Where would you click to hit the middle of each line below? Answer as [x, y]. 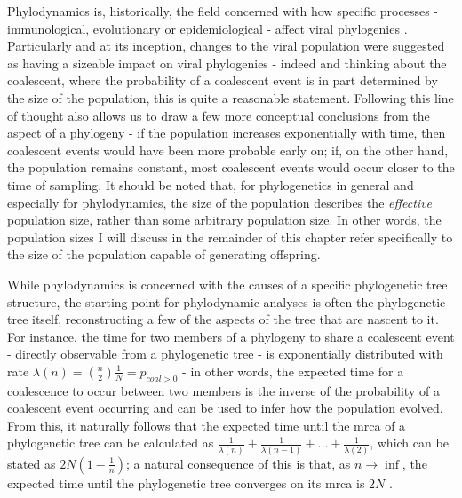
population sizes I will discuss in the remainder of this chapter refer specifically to [230, 237]
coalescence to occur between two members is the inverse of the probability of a [223, 390]
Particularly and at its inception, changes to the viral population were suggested [226, 46]
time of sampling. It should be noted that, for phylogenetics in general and [211, 184]
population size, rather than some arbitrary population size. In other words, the [224, 220]
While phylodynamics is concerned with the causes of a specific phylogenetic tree [227, 284]
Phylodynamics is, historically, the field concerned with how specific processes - [223, 11]
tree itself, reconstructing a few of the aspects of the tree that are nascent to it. [223, 319]
